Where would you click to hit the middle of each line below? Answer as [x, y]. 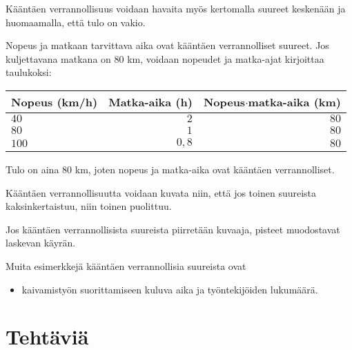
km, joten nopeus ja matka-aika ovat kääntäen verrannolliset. [205, 169]
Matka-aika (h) [150, 101]
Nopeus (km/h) [55, 101]
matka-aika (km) [294, 101]
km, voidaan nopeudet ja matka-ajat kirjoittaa [226, 58]
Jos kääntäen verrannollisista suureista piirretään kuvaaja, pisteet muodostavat [173, 229]
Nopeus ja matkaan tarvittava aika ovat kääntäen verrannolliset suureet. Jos [167, 45]
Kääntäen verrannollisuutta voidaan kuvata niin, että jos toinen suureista [161, 192]
